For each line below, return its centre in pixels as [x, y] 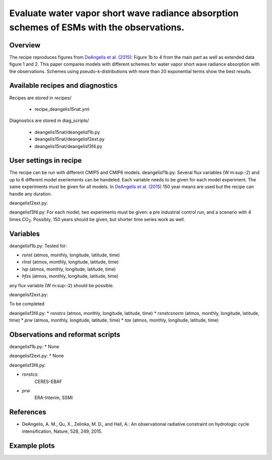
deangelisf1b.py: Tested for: [38, 246]
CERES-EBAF [48, 381]
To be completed [27, 304]
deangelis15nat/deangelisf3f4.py [69, 146]
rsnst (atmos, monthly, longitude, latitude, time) [71, 255]
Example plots [32, 446]
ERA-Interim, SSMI [54, 398]
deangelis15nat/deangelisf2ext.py [70, 139]
